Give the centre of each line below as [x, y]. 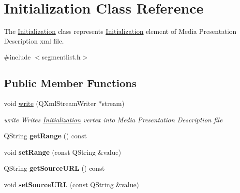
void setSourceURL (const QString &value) [72, 185]
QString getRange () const [45, 136]
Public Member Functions [70, 83]
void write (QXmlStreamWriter [50, 103]
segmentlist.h [61, 57]
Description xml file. [34, 40]
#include [17, 57]
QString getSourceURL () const [54, 168]
